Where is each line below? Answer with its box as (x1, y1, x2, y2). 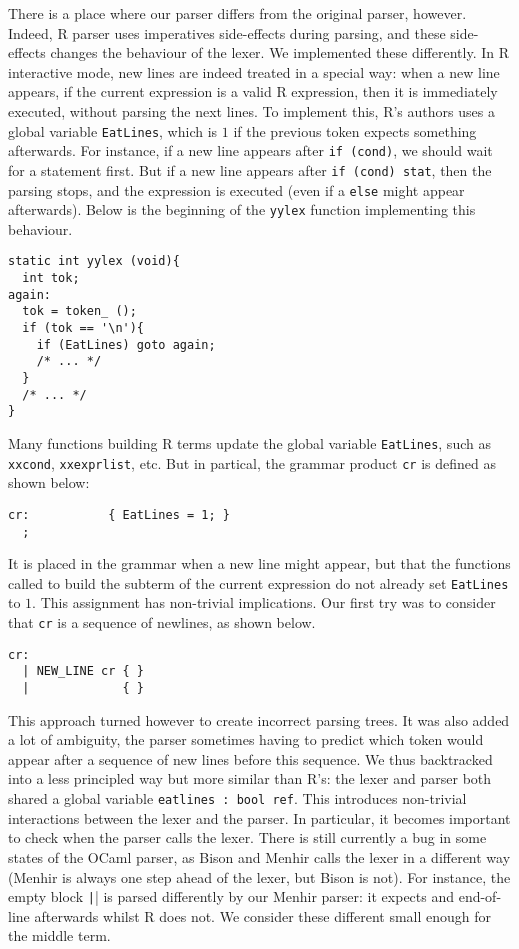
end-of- (458, 886, 502, 907)
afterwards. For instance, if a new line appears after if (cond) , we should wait (8, 140, 493, 161)
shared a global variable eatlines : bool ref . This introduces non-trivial (8, 788, 467, 809)
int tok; (22, 271, 80, 286)
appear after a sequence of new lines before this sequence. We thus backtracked (8, 748, 493, 769)
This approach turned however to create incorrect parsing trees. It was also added (8, 709, 510, 730)
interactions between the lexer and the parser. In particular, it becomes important (8, 807, 511, 828)
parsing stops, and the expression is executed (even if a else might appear (8, 179, 465, 200)
